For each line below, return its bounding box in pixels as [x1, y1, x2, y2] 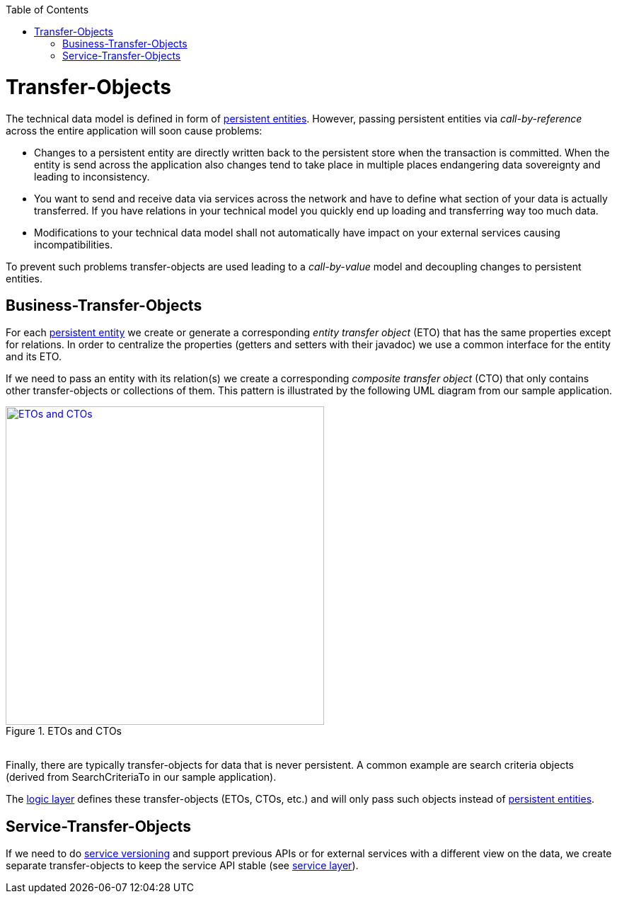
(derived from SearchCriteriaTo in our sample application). [6, 771, 277, 784]
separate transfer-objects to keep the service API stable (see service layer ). [6, 859, 359, 872]
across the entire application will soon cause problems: [6, 124, 263, 137]
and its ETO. [6, 350, 62, 363]
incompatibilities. [34, 238, 113, 251]
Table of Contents [6, 4, 89, 16]
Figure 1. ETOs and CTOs [6, 725, 122, 738]
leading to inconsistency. [34, 170, 150, 183]
